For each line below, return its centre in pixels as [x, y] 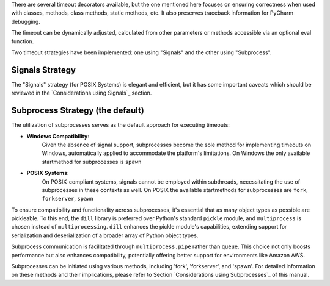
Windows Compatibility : [58, 136]
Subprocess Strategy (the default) [78, 111]
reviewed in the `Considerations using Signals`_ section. [82, 93]
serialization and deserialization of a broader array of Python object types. [105, 235]
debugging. [26, 21]
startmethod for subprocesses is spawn [92, 162]
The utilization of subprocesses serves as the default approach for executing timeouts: [121, 125]
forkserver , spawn [68, 199]
